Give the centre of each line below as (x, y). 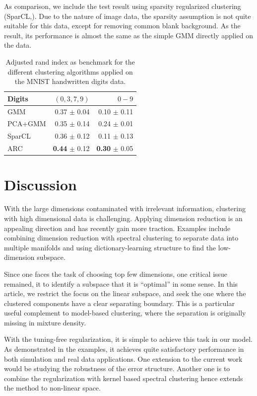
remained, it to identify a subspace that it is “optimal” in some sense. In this (121, 283)
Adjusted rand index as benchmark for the (70, 61)
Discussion (40, 185)
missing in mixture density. (45, 322)
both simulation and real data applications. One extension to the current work (123, 358)
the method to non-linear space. (52, 388)
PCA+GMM (27, 123)
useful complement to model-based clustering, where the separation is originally (125, 313)
